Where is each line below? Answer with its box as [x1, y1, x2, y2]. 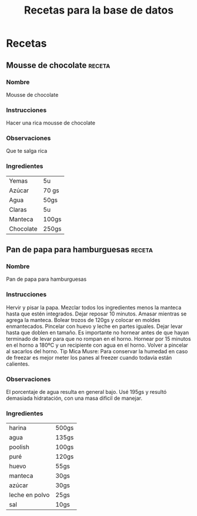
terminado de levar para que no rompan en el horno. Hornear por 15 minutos [6, 335, 191, 342]
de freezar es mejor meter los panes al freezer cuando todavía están [6, 354, 172, 361]
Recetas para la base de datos [24, 4, 174, 17]
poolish [9, 443, 29, 451]
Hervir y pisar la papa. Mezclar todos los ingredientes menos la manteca [6, 304, 182, 311]
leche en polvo [9, 491, 50, 499]
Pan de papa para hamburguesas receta [6, 245, 153, 255]
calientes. [6, 360, 30, 367]
